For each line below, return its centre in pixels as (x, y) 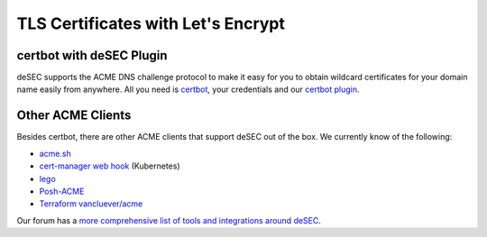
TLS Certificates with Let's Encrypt (151, 23)
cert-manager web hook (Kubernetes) (110, 166)
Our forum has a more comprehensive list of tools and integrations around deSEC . (169, 220)
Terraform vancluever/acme (91, 204)
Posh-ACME (62, 191)
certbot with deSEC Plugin (92, 55)
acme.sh (55, 153)
